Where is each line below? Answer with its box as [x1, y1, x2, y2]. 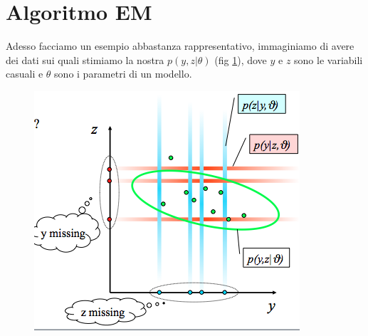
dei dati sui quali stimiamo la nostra [6, 52, 164, 67]
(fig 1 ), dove [214, 52, 267, 67]
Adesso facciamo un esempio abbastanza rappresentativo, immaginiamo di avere [6, 38, 354, 53]
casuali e [6, 66, 43, 81]
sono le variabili [294, 52, 363, 67]
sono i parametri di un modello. [54, 66, 192, 81]
